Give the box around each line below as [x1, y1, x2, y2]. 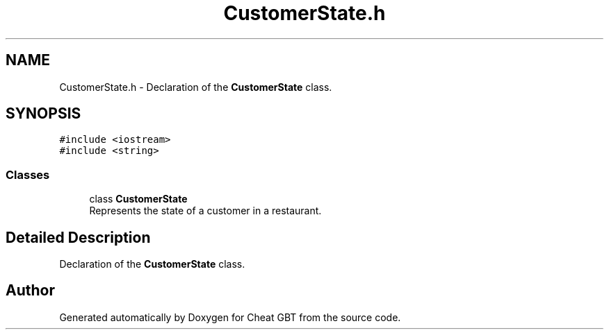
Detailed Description [6, 228, 151, 246]
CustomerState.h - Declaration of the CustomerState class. [59, 80, 332, 93]
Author [6, 282, 55, 300]
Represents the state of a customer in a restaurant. [89, 205, 322, 217]
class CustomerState [89, 193, 188, 205]
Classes [6, 167, 50, 182]
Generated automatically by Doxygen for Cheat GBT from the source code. [59, 311, 401, 323]
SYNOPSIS [6, 105, 81, 123]
